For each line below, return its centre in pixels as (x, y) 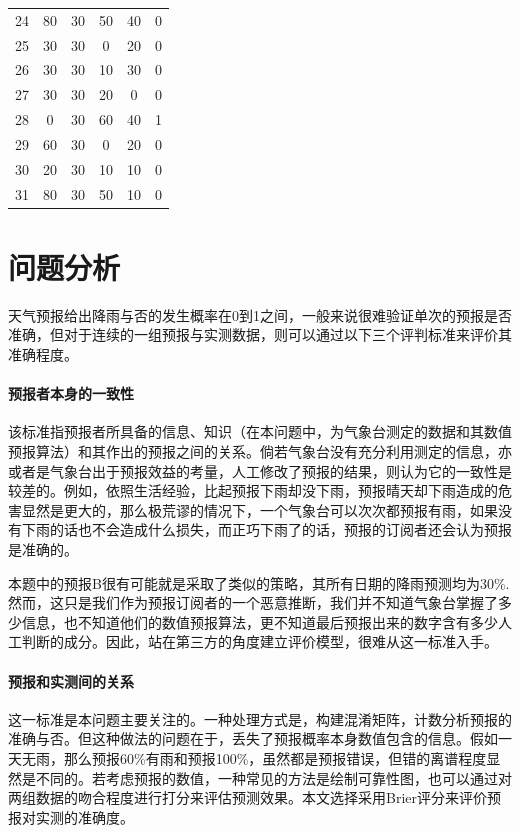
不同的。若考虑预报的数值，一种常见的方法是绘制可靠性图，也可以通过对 (273, 777)
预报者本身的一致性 (71, 393)
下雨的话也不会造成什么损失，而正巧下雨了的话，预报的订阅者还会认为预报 (266, 529)
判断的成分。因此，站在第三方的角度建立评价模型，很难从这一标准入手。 (259, 641)
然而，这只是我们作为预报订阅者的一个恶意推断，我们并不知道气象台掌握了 (253, 602)
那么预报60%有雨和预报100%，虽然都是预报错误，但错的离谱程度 (275, 757)
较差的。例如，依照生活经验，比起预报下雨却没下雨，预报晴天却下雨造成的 (253, 490)
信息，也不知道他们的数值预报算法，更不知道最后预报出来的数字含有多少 (259, 621)
